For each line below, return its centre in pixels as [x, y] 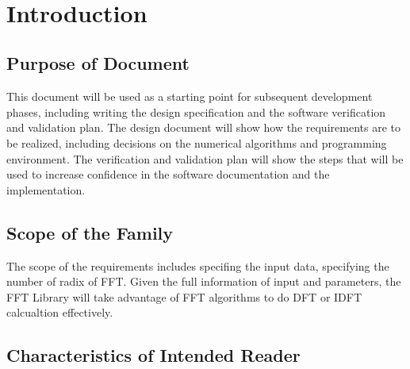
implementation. [46, 189]
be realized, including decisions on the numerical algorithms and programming [197, 142]
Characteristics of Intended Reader [153, 355]
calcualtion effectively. [60, 312]
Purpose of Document [98, 63]
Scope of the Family [90, 232]
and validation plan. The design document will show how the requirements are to [203, 127]
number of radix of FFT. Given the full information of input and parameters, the [204, 281]
